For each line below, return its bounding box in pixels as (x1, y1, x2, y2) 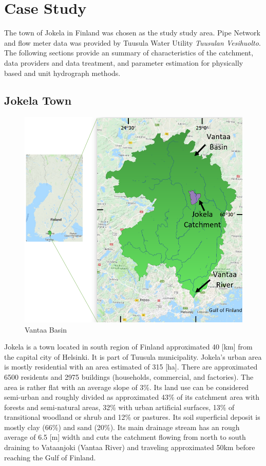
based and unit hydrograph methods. (4, 67, 121, 78)
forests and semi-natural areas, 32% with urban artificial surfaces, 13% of (4, 401, 235, 412)
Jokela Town (4, 92, 72, 108)
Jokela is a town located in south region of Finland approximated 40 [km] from (4, 341, 253, 352)
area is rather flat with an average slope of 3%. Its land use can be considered (4, 381, 249, 392)
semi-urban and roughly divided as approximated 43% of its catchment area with (4, 392, 260, 402)
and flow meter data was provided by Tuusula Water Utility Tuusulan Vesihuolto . (4, 37, 261, 48)
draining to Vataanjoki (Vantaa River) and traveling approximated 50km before (4, 442, 255, 453)
